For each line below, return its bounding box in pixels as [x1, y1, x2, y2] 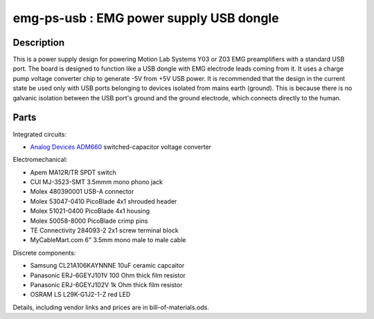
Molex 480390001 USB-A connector [30, 188, 134, 196]
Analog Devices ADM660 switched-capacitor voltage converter [30, 143, 211, 151]
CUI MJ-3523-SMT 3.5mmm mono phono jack [30, 178, 163, 186]
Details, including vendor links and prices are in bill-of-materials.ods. [12, 303, 209, 311]
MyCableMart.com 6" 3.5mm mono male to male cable [30, 236, 186, 244]
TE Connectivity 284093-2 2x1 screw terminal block [30, 226, 179, 235]
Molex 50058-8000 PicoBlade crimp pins [30, 217, 148, 225]
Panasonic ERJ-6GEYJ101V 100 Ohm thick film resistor [30, 271, 186, 280]
